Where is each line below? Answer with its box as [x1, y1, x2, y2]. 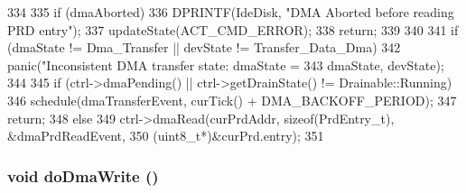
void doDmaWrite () [7, 164, 159, 187]
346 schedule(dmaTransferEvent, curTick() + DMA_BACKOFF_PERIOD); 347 [7, 90, 457, 109]
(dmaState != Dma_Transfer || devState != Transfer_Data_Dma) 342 [7, 38, 401, 57]
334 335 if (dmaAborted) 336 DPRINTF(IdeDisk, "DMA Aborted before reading [7, 3, 454, 21]
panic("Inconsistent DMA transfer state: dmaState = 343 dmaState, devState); [7, 55, 444, 74]
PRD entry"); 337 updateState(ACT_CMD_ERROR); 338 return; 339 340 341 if [7, 20, 459, 39]
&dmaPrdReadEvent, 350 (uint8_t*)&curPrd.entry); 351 [7, 126, 324, 145]
